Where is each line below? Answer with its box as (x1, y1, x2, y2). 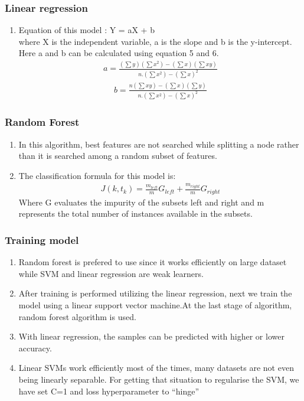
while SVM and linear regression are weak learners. (18, 267, 204, 279)
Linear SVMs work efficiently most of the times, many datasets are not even (18, 361, 294, 374)
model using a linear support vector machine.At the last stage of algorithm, (18, 299, 292, 311)
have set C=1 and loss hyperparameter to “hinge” (18, 384, 200, 397)
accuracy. (18, 341, 52, 354)
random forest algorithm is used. (18, 310, 136, 322)
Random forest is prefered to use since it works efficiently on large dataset (18, 256, 287, 268)
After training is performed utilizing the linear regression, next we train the (18, 287, 292, 299)
